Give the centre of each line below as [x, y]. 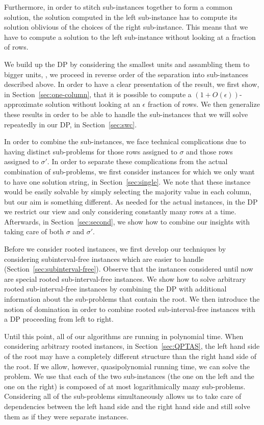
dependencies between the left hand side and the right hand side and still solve [127, 406]
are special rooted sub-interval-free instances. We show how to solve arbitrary [125, 278]
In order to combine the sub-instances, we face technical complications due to [125, 141]
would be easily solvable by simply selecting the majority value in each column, [128, 192]
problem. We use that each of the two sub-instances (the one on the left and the [129, 376]
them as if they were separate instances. [67, 416]
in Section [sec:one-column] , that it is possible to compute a [98, 94]
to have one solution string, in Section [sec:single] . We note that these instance [127, 181]
